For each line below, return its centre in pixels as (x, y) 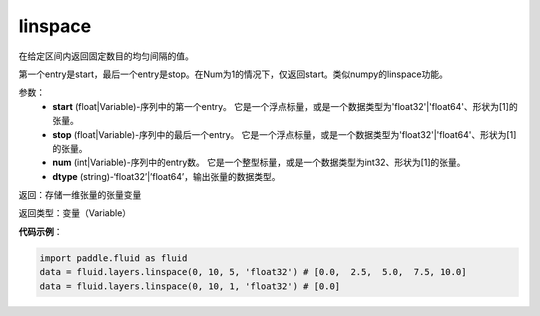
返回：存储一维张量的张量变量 (80, 195)
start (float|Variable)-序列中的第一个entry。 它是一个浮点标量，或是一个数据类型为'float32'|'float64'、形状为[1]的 (285, 106)
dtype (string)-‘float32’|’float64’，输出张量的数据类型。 (166, 176)
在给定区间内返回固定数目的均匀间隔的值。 (106, 56)
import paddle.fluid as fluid (113, 258)
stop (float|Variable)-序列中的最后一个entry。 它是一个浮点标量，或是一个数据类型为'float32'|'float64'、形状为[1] (284, 134)
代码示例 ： (40, 231)
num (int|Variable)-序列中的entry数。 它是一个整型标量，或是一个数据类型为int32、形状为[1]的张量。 (259, 162)
